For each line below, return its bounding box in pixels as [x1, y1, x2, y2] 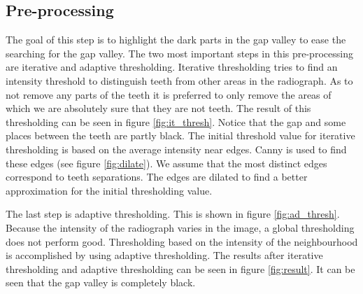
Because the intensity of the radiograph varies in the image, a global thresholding [6, 220, 355, 234]
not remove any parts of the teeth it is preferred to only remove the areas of [6, 87, 332, 101]
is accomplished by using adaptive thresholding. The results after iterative [6, 248, 323, 262]
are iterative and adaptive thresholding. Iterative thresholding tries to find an [6, 59, 338, 74]
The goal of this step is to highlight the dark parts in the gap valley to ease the [6, 32, 346, 47]
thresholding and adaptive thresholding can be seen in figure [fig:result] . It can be [6, 261, 355, 276]
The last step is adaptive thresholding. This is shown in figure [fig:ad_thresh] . [6, 206, 340, 221]
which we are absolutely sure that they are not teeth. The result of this [6, 101, 311, 115]
